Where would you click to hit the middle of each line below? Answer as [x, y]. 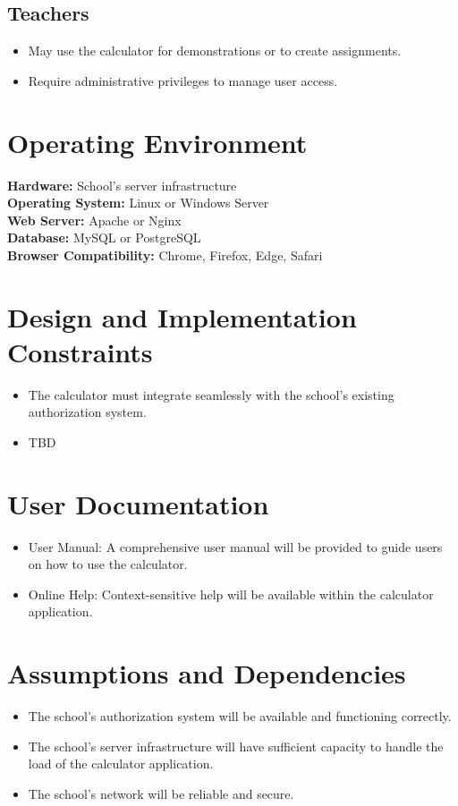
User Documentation [138, 503]
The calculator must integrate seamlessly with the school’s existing [211, 394]
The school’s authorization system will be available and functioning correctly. [240, 716]
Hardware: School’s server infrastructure [122, 185]
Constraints [80, 351]
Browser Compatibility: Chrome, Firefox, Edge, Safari [165, 255]
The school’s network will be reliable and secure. [161, 793]
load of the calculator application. [121, 764]
